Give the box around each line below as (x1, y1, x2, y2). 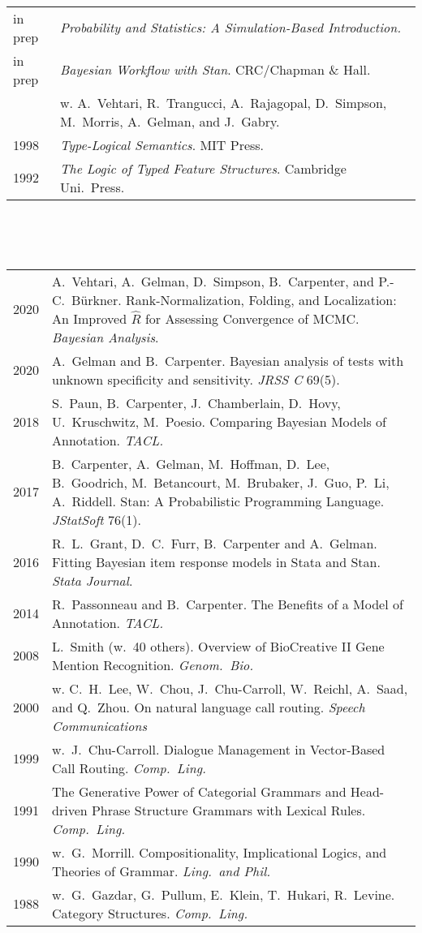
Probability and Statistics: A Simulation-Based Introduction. (60, 18, 402, 37)
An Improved (52, 308, 127, 328)
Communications (52, 716, 147, 735)
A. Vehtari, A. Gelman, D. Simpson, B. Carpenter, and (52, 271, 374, 290)
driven (52, 800, 88, 819)
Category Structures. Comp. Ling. (52, 903, 248, 922)
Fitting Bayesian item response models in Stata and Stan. (52, 552, 381, 571)
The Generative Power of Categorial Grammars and (52, 781, 347, 801)
